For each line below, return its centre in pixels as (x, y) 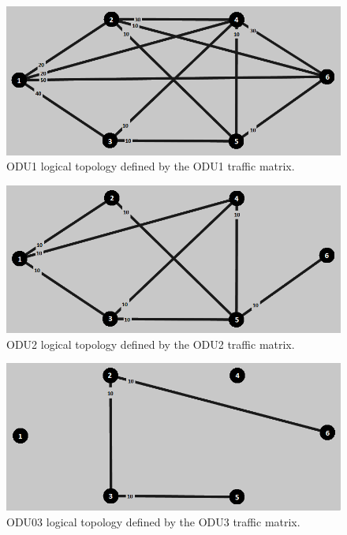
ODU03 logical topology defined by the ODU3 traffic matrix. (153, 521)
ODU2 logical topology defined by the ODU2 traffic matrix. (151, 344)
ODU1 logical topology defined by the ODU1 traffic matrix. (151, 166)
